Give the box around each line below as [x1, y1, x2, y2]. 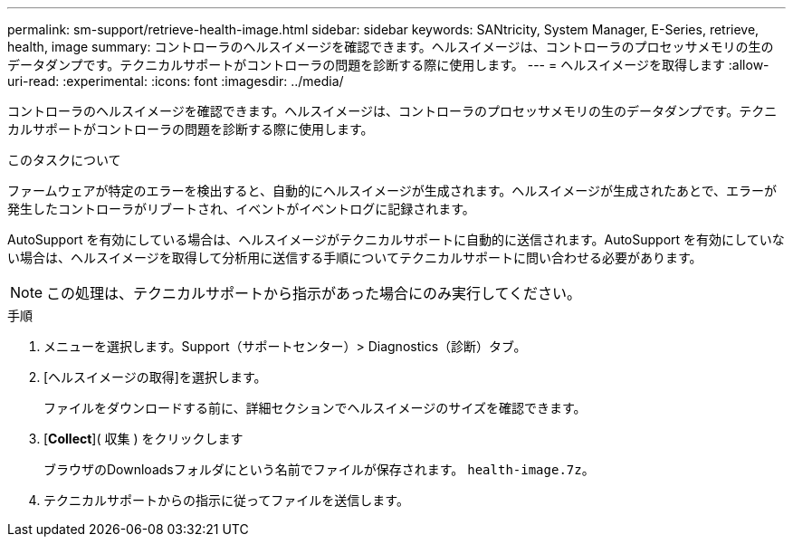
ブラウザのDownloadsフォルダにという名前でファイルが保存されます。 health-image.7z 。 [43, 462, 595, 477]
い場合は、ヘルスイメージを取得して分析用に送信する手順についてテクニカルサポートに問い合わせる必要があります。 [7, 250, 702, 265]
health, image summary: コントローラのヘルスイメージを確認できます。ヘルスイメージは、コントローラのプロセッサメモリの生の [7, 39, 774, 54]
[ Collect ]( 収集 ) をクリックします [43, 431, 244, 446]
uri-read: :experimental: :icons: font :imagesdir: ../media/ [7, 73, 344, 89]
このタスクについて [7, 152, 121, 167]
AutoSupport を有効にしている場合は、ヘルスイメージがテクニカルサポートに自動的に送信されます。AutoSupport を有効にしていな [7, 232, 785, 247]
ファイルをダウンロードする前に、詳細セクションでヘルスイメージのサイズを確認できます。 [43, 400, 587, 415]
